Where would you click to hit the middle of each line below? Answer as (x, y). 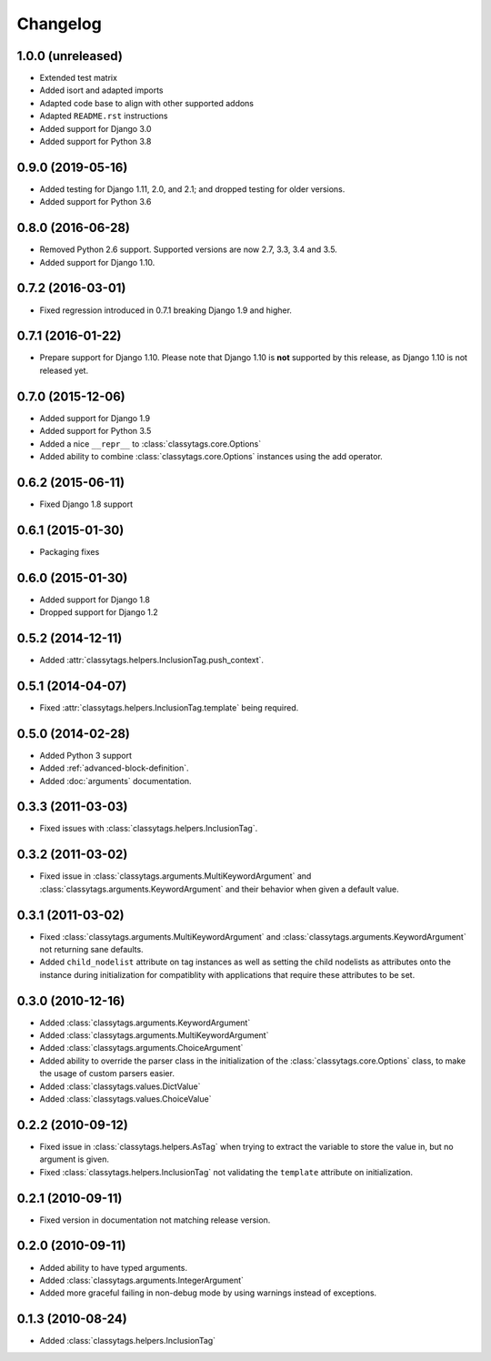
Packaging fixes (70, 551)
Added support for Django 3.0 (95, 128)
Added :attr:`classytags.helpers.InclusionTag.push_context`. (151, 660)
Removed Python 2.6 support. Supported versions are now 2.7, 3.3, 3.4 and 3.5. (189, 249)
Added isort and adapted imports (101, 90)
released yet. (64, 370)
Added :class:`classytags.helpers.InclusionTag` (128, 1341)
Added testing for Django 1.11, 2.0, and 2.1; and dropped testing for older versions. (192, 189)
